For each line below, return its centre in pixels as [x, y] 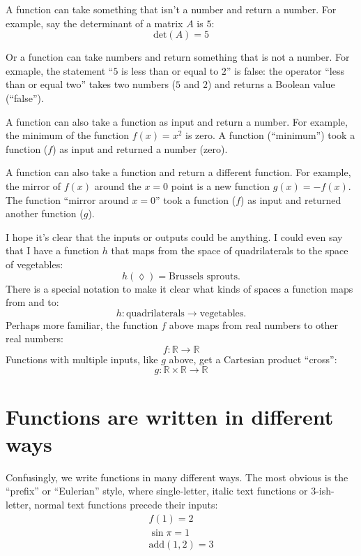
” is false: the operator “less [285, 70]
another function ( [45, 213]
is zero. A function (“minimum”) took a [270, 135]
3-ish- [323, 491]
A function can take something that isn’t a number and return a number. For [171, 9]
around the [118, 185]
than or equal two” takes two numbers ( [91, 84]
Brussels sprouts [203, 276]
